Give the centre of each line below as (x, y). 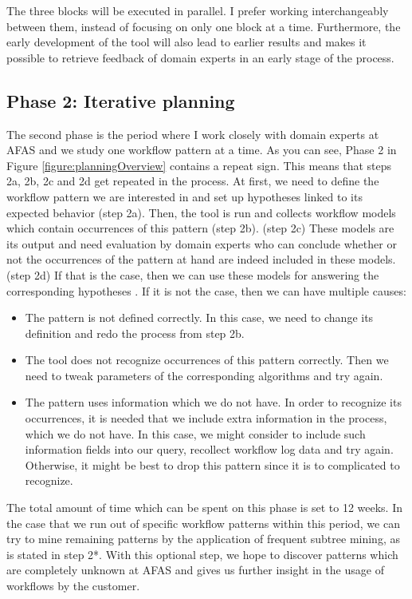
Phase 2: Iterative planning (121, 100)
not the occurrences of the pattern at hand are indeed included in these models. (201, 259)
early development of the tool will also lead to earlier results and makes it (186, 42)
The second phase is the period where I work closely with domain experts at (193, 134)
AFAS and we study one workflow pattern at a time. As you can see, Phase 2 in (202, 150)
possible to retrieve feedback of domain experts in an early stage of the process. (200, 57)
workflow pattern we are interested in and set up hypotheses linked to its (184, 196)
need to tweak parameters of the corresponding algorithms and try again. (204, 375)
